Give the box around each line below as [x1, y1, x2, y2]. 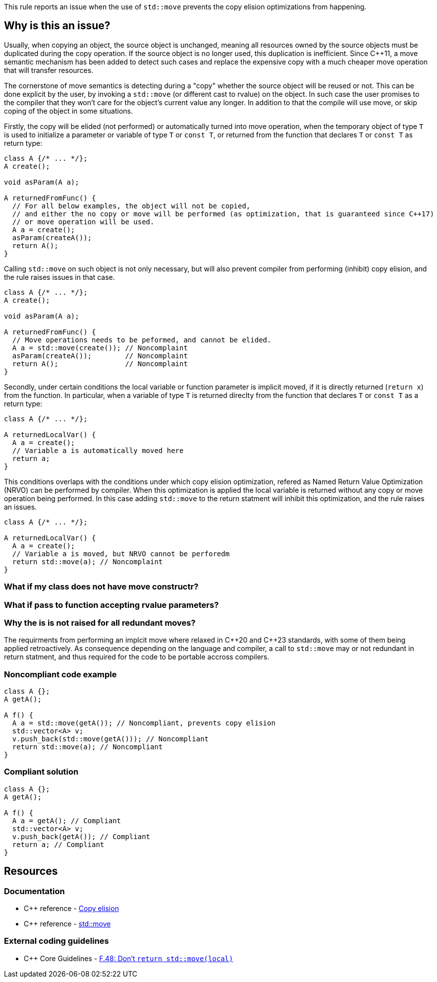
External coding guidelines [4, 936, 109, 946]
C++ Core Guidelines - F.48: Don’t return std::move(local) [24, 954, 233, 963]
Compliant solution [4, 767, 79, 777]
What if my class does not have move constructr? [4, 582, 199, 592]
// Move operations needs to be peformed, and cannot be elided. [12, 335, 272, 344]
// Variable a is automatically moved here [12, 446, 184, 455]
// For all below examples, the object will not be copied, [12, 201, 251, 210]
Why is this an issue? [4, 19, 110, 32]
